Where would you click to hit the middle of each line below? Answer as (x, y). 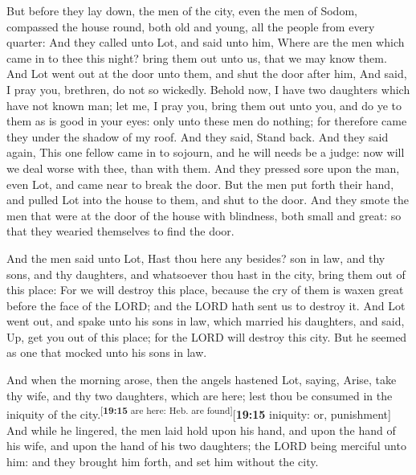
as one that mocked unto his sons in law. (107, 352)
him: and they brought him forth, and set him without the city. (163, 461)
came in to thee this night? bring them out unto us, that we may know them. (197, 57)
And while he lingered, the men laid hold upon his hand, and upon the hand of (201, 430)
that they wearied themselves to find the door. (120, 231)
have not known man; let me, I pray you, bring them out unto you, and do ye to (204, 105)
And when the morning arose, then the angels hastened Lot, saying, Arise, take (202, 380)
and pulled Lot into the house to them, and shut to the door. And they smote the (208, 200)
